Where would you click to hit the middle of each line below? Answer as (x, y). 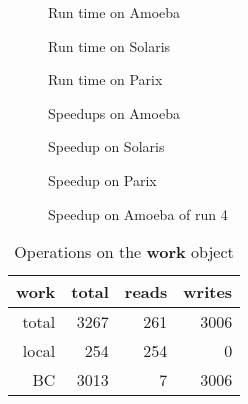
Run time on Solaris (109, 45)
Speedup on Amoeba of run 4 (138, 213)
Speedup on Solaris (106, 146)
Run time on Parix (105, 79)
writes (208, 292)
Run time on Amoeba (114, 12)
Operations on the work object (124, 252)
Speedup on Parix (102, 179)
